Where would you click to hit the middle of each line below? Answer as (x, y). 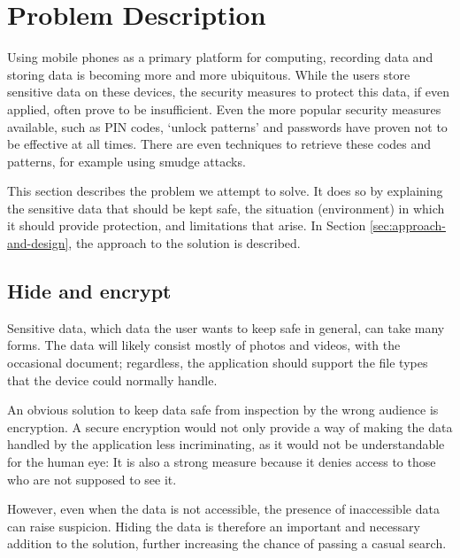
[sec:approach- (407, 225)
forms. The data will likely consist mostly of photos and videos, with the (204, 345)
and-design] (38, 243)
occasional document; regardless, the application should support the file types (218, 363)
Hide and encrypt (89, 291)
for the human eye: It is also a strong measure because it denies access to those (222, 462)
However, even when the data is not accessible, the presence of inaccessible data (223, 509)
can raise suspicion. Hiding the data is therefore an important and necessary (214, 526)
